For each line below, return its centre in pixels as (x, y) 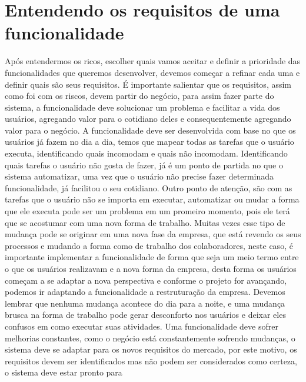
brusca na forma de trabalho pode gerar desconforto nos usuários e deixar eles (145, 315)
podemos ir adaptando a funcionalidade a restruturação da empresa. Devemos (145, 292)
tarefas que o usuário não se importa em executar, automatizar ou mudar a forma (152, 199)
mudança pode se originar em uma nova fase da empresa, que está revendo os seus (153, 234)
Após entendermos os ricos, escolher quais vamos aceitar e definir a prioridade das (153, 61)
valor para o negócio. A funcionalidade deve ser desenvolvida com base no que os (150, 130)
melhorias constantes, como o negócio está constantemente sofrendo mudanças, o (150, 338)
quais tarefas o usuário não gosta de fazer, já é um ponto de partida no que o (144, 165)
